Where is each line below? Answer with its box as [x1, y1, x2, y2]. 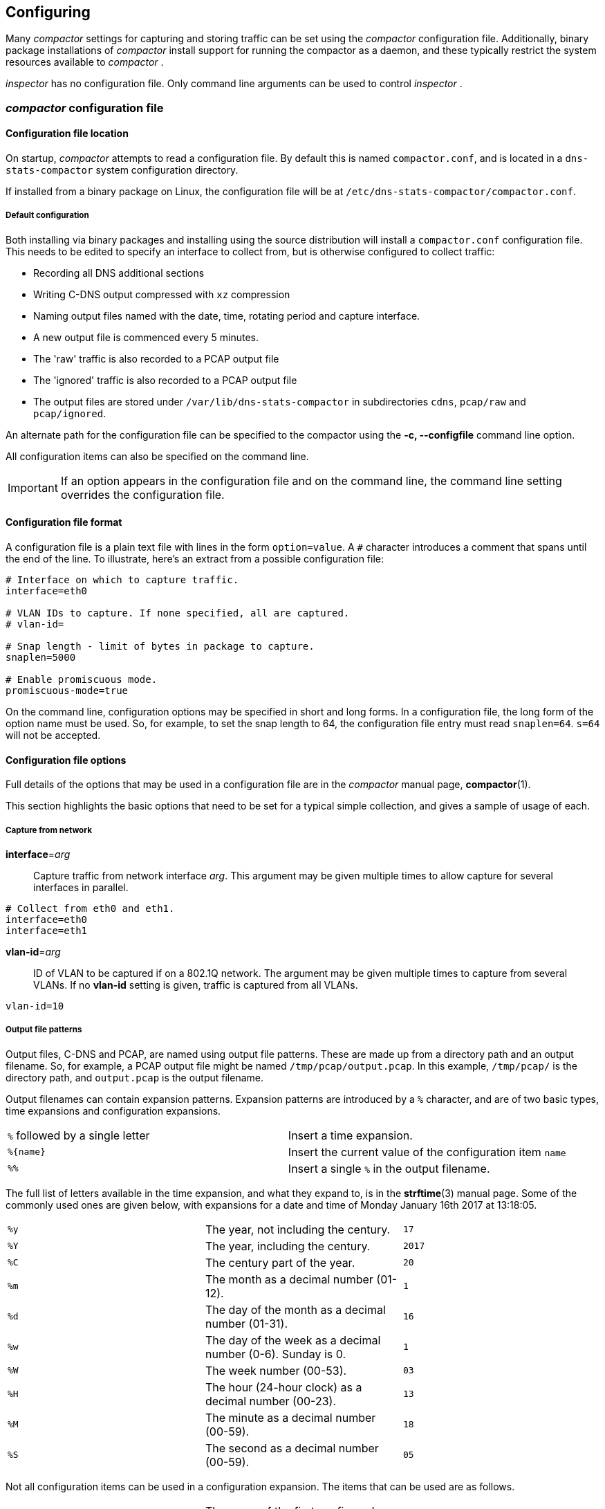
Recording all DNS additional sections [33, 266, 205, 279]
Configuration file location [6, 127, 129, 140]
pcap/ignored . [33, 407, 106, 419]
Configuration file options [6, 753, 127, 766]
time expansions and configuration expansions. [6, 1104, 221, 1117]
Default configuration [6, 210, 89, 221]
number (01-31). [205, 1316, 288, 1330]
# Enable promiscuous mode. [6, 674, 158, 686]
